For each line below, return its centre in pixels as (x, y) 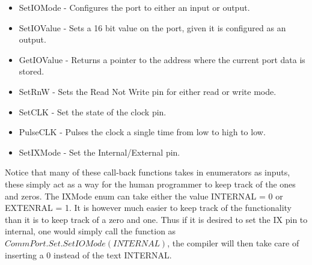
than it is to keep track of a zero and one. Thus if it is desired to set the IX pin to (156, 219)
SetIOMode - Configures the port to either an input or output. (134, 7)
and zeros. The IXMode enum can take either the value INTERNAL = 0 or (144, 196)
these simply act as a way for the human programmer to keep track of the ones (150, 184)
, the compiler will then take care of (233, 242)
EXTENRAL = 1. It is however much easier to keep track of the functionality (148, 208)
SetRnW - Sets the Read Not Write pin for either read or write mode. (148, 91)
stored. (32, 71)
